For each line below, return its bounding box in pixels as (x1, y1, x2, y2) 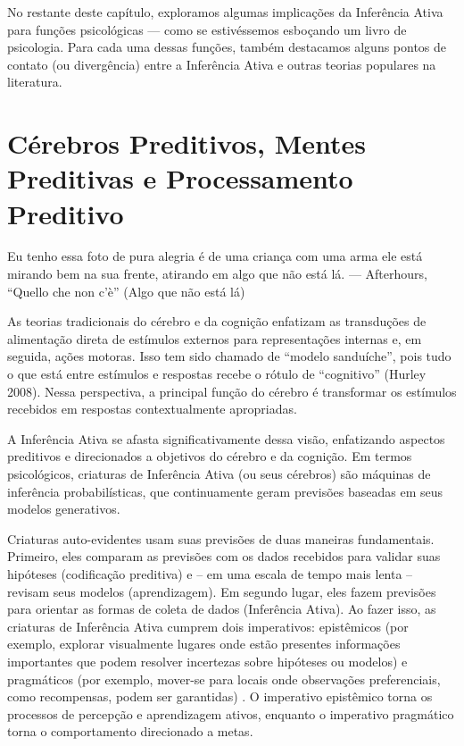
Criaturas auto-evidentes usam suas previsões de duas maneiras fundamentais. (7, 529, 435, 548)
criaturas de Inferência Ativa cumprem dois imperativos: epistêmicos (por (7, 616, 409, 635)
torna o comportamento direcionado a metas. (7, 722, 253, 741)
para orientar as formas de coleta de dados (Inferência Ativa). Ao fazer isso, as (7, 599, 436, 618)
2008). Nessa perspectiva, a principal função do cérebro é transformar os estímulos (7, 381, 457, 400)
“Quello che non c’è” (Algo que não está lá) (7, 281, 245, 300)
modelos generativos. (7, 499, 120, 518)
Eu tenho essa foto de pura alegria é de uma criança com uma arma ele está (7, 247, 423, 265)
